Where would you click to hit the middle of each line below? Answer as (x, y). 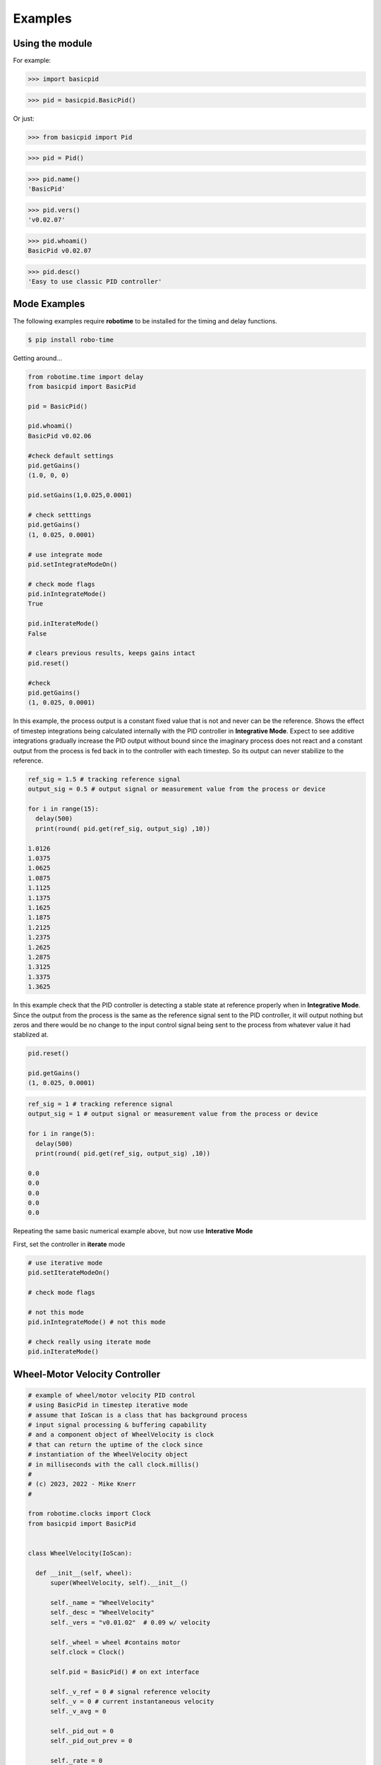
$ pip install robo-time (71, 340)
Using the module (53, 43)
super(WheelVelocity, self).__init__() (119, 1583)
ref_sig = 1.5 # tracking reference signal (104, 779)
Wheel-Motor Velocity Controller (87, 1374)
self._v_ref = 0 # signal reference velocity (131, 1692)
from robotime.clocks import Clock (89, 1514)
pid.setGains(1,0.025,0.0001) (80, 495)
